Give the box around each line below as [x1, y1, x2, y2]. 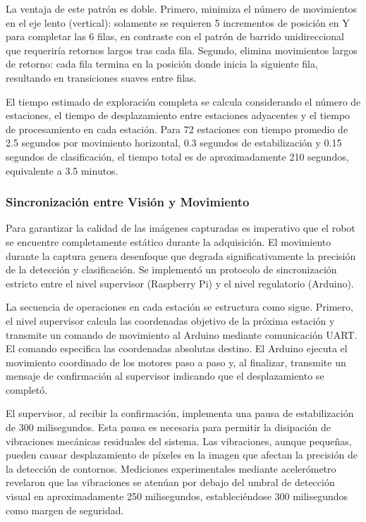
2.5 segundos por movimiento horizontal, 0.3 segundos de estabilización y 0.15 [6, 135, 342, 150]
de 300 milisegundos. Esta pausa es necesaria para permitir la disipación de [6, 420, 331, 435]
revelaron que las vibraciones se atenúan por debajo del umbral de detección [6, 475, 335, 490]
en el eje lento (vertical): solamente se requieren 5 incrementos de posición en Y [6, 15, 350, 30]
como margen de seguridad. [6, 502, 124, 517]
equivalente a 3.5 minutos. [6, 163, 118, 178]
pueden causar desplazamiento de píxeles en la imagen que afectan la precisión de [6, 447, 358, 462]
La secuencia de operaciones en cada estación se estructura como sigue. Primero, [6, 299, 353, 314]
